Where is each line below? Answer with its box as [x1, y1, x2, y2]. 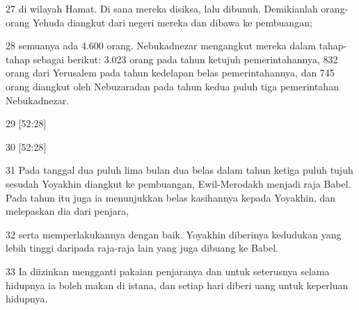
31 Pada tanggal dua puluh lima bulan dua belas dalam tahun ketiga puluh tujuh [6, 163, 353, 177]
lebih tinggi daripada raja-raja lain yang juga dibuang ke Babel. [6, 240, 279, 255]
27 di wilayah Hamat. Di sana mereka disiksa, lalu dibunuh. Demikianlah [6, 1, 318, 15]
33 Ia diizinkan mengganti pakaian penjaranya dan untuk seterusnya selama [6, 263, 330, 278]
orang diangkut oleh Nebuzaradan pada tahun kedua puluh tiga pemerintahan [6, 79, 339, 93]
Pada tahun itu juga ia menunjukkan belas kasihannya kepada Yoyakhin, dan [6, 190, 336, 204]
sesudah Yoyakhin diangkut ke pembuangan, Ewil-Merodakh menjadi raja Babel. [6, 176, 351, 190]
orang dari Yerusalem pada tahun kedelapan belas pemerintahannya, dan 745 [6, 65, 335, 80]
